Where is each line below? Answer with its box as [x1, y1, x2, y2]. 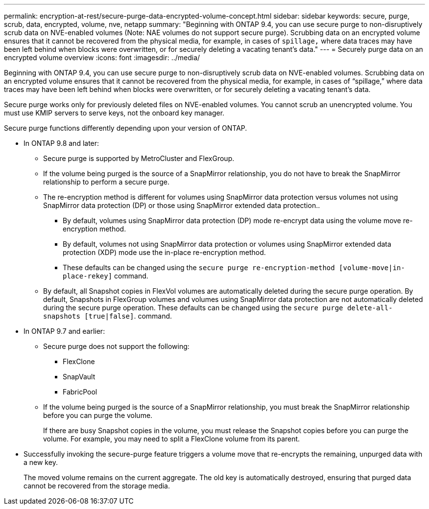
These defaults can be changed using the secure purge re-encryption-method [63, 263, 335, 272]
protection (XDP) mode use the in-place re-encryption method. [63, 248, 266, 256]
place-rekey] [63, 272, 113, 280]
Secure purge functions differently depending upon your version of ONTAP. [4, 124, 247, 132]
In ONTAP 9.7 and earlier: [24, 327, 105, 335]
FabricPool [63, 388, 97, 396]
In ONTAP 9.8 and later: [24, 139, 99, 147]
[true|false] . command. [84, 312, 172, 320]
